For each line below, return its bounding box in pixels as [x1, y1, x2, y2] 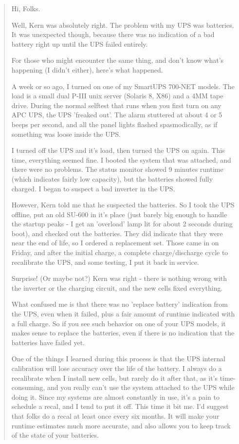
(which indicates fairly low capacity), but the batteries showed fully [11, 173, 213, 184]
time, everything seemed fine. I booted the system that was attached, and [11, 154, 231, 165]
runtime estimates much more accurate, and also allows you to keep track [11, 420, 231, 430]
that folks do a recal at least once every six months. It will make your [11, 410, 220, 421]
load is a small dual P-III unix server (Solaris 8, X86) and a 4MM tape [11, 91, 223, 101]
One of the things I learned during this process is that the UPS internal [11, 353, 225, 364]
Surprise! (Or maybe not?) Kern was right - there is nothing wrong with [11, 273, 227, 283]
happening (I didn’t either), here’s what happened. [11, 64, 163, 74]
